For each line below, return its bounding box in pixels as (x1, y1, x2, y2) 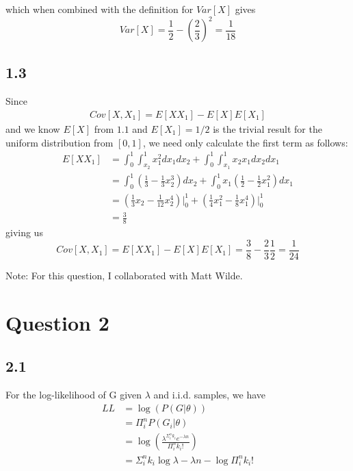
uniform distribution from (5, 135, 114, 149)
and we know (5, 121, 60, 136)
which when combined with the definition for (5, 2, 194, 16)
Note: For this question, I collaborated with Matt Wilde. (5, 268, 243, 282)
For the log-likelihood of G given (5, 387, 142, 401)
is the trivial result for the (213, 121, 322, 136)
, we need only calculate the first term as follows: (142, 135, 348, 149)
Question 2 (5, 308, 109, 336)
